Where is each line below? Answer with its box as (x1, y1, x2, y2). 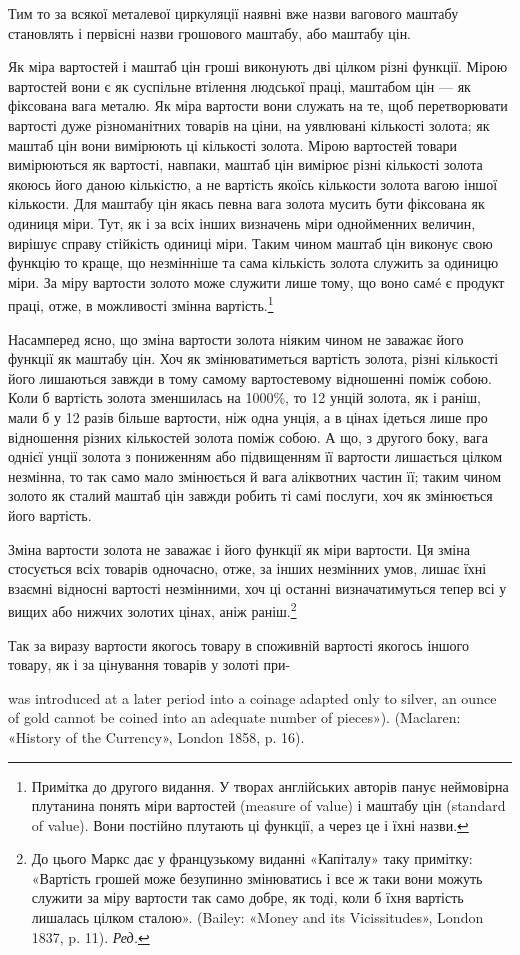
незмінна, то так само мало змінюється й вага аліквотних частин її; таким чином (8, 465, 502, 486)
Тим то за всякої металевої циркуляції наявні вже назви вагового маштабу (8, 3, 459, 23)
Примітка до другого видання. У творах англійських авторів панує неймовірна (31, 775, 509, 796)
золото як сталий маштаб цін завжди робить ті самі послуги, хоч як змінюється (8, 485, 493, 506)
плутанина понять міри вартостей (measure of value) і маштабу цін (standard (31, 795, 506, 816)
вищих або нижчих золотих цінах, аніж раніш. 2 (8, 598, 297, 621)
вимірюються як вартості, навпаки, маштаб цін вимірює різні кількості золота (8, 154, 483, 175)
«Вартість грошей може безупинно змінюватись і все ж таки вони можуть (31, 867, 483, 888)
